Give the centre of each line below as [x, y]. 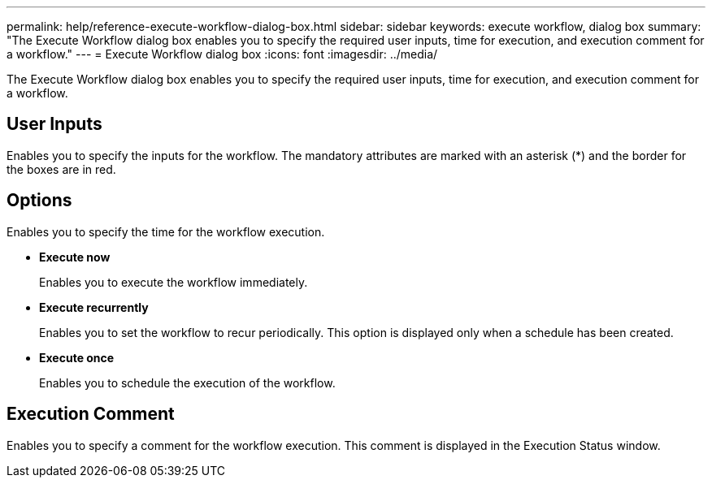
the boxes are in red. [61, 169]
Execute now [75, 257]
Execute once [77, 357]
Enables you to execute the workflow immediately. [174, 282]
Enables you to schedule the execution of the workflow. [187, 382]
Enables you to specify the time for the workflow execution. [166, 231]
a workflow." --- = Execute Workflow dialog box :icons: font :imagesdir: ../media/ [222, 54]
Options [39, 201]
